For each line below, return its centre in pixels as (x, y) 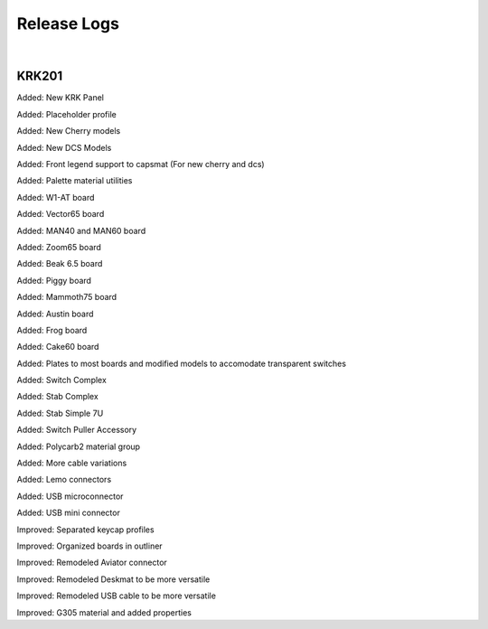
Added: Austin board (55, 314)
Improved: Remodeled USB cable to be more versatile (117, 596)
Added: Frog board (52, 330)
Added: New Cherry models (69, 131)
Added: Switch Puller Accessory (77, 430)
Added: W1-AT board (56, 197)
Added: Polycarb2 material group (78, 446)
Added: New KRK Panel (60, 98)
